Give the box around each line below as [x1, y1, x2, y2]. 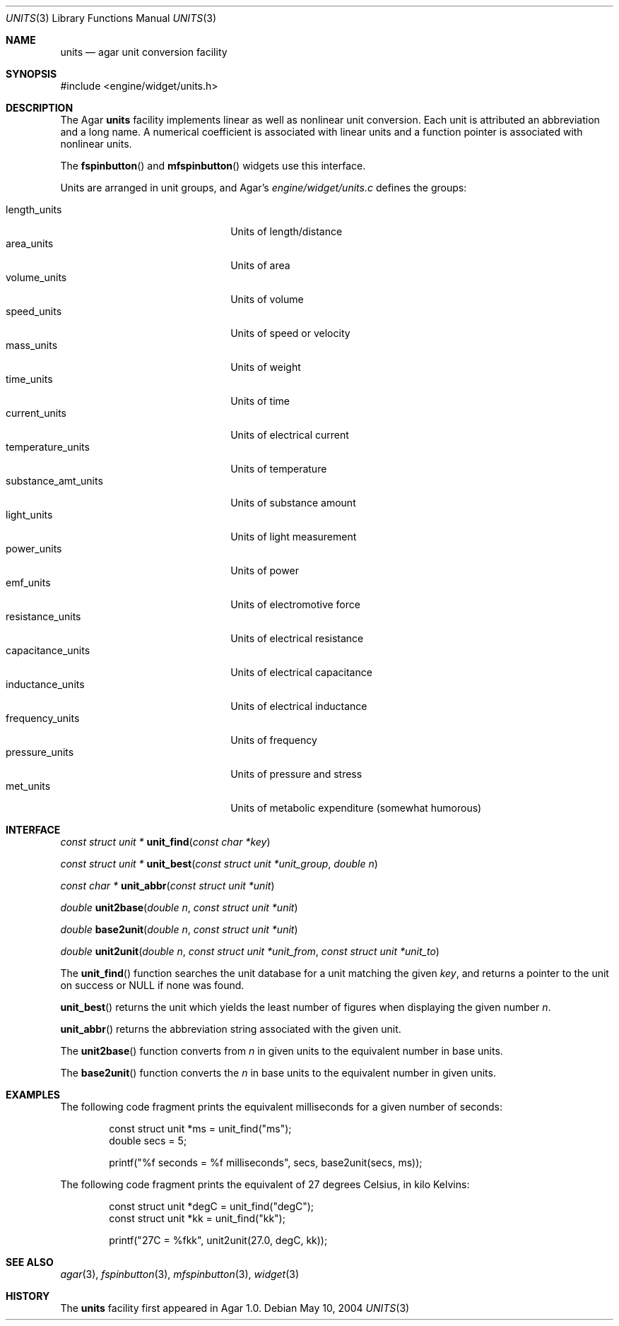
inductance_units [6, 678, 85, 690]
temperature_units [6, 441, 90, 453]
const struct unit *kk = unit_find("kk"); [109, 1212, 285, 1224]
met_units [6, 780, 51, 792]
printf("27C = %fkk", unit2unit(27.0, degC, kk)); [109, 1234, 328, 1246]
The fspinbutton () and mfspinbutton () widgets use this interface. [60, 160, 366, 172]
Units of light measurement [230, 531, 357, 543]
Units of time [230, 395, 290, 407]
